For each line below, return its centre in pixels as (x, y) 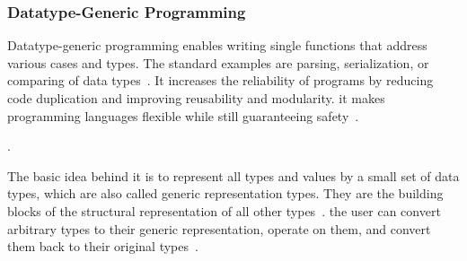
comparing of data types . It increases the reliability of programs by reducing (220, 80)
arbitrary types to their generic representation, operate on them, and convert (219, 228)
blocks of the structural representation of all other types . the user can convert (224, 210)
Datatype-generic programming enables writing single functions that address (217, 45)
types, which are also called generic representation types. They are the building (225, 193)
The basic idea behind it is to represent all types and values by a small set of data (233, 175)
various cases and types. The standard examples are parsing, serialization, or (218, 62)
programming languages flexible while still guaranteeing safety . (183, 115)
